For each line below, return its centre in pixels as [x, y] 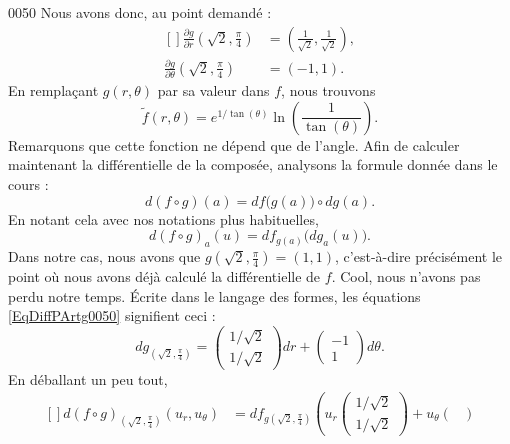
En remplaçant [53, 90]
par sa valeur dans [213, 90]
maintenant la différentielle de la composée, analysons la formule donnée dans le [253, 164]
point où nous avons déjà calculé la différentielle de [164, 276]
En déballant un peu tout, [88, 378]
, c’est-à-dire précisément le [419, 256]
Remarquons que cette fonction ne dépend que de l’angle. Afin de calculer [234, 144]
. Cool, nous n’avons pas [406, 276]
